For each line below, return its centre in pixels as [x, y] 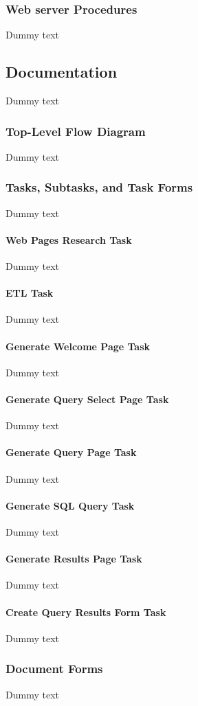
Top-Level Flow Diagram [76, 131]
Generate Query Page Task [71, 452]
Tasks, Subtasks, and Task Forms [99, 187]
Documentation [62, 72]
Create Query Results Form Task [86, 612]
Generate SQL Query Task [70, 505]
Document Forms [54, 669]
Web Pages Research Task [69, 239]
